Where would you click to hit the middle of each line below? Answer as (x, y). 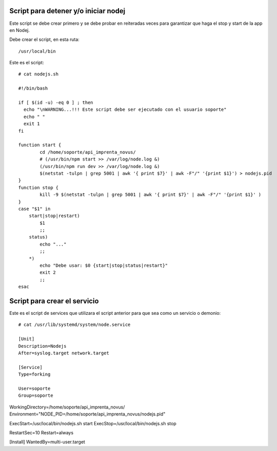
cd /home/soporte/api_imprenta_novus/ (88, 152)
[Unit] (27, 339)
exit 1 (32, 124)
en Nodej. (19, 30)
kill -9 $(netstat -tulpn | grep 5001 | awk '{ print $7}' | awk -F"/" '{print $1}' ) (151, 195)
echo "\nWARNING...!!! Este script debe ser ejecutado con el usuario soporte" (125, 110)
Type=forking (34, 374)
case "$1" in (34, 209)
